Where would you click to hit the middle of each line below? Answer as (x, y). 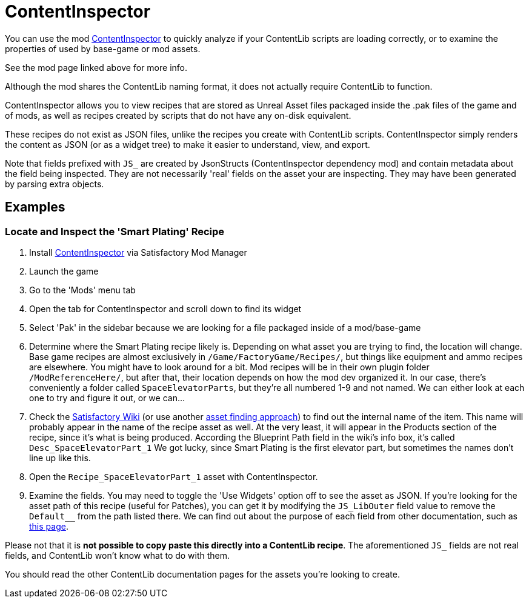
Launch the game (64, 271)
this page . (49, 526)
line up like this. (60, 458)
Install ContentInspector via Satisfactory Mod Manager (138, 252)
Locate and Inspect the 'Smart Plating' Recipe (115, 231)
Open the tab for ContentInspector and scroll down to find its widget (165, 308)
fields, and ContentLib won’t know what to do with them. (118, 555)
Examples (35, 207)
